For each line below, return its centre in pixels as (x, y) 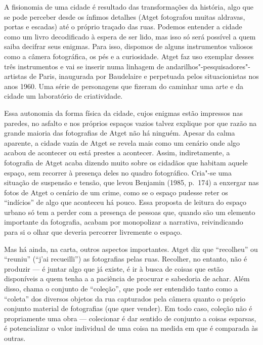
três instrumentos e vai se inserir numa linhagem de (84, 66)
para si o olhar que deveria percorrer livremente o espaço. (93, 232)
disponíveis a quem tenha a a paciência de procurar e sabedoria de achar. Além (127, 278)
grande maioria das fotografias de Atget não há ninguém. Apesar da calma (120, 133)
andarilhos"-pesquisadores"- (208, 66)
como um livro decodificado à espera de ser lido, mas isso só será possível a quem (130, 36)
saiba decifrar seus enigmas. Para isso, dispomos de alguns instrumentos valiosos (128, 46)
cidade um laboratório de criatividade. (63, 96)
